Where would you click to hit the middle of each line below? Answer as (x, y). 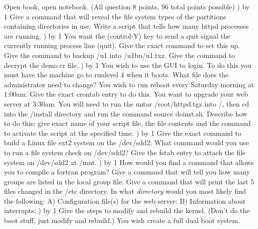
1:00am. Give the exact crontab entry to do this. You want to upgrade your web (126, 94)
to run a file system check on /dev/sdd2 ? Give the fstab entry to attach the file (125, 152)
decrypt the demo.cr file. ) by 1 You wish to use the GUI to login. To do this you (128, 65)
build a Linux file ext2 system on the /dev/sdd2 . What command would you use (127, 143)
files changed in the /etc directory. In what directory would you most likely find (125, 191)
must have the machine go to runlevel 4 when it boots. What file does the (116, 75)
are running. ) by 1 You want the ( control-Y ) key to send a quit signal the (117, 35)
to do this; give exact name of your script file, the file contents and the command (128, 123)
